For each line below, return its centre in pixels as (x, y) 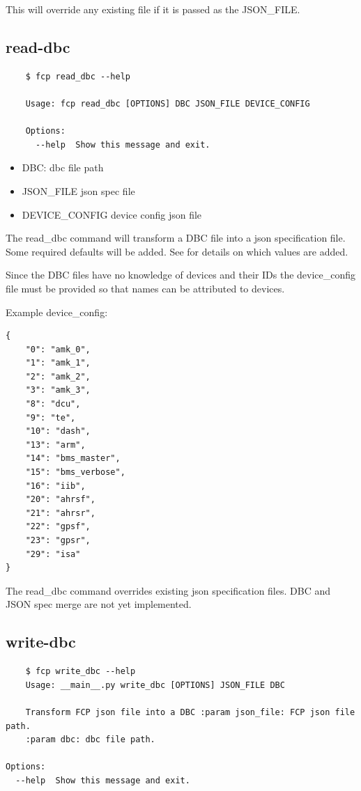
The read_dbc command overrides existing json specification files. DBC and (168, 590)
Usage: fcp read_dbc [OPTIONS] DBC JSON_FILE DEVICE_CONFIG (168, 103)
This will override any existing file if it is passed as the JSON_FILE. (153, 9)
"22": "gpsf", (58, 527)
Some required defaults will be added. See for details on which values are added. (177, 251)
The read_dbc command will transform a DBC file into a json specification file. (176, 238)
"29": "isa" (53, 554)
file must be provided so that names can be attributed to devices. (145, 288)
